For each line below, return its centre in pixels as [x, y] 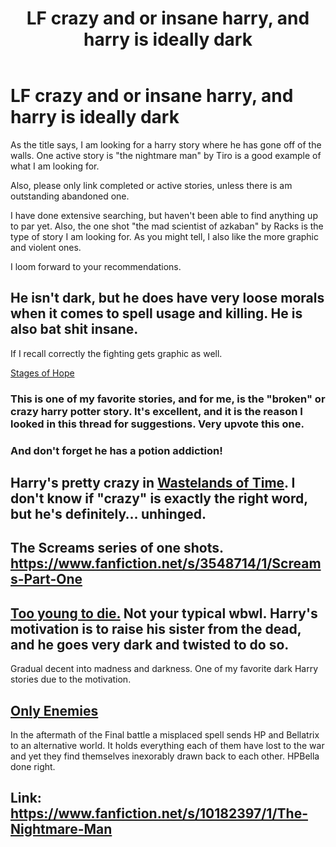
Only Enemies [54, 710]
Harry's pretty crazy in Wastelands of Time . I [153, 482]
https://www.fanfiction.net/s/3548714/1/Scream [166, 563]
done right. [33, 766]
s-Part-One [46, 579]
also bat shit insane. [74, 329]
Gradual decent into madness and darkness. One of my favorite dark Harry [164, 669]
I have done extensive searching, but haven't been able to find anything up [164, 215]
